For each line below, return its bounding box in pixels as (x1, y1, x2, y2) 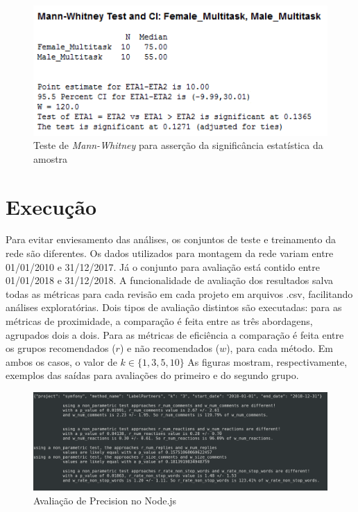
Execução (6, 192, 97, 220)
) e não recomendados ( (119, 341, 220, 355)
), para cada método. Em (226, 341, 334, 355)
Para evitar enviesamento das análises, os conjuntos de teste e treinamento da (6, 232, 336, 247)
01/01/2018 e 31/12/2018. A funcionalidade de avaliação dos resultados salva (6, 273, 334, 288)
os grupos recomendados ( (6, 341, 116, 355)
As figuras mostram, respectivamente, (187, 354, 348, 369)
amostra (33, 151, 68, 166)
